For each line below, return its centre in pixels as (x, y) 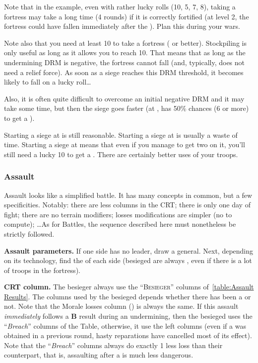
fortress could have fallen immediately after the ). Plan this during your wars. (122, 26)
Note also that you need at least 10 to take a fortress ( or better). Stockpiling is (125, 43)
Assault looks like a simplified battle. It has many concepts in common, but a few (128, 195)
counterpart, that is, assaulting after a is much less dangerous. (99, 355)
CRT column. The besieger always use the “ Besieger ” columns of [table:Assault (129, 287)
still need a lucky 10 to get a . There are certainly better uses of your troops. (121, 154)
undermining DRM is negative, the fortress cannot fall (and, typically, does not (125, 62)
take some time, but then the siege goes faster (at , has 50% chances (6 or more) (127, 108)
